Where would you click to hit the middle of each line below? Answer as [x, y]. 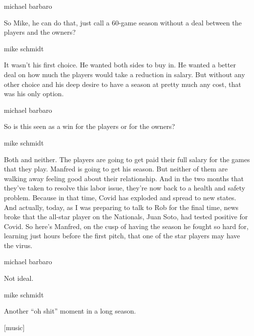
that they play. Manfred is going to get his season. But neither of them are [116, 169]
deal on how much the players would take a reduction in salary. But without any [125, 74]
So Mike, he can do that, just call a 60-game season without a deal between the [123, 22]
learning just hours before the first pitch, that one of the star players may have [122, 236]
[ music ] [14, 327]
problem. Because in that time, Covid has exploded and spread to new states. [120, 197]
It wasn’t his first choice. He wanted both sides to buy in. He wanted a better [120, 65]
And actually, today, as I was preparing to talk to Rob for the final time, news [121, 207]
